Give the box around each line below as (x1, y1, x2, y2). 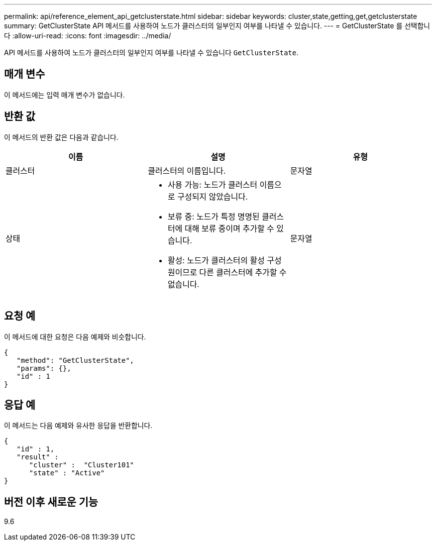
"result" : (16, 453, 59, 461)
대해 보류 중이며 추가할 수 (184, 223, 274, 233)
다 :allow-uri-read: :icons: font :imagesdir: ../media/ (4, 31, 171, 40)
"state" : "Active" (29, 469, 105, 477)
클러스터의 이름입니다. (147, 165, 226, 176)
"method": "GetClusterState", (16, 356, 134, 364)
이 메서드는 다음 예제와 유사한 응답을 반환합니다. (4, 421, 153, 430)
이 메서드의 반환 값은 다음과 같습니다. (4, 132, 118, 141)
